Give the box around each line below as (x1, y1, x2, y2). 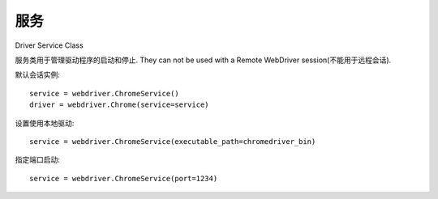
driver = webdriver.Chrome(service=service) (29, 100, 210, 109)
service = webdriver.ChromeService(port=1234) (29, 174, 218, 183)
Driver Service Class (15, 40, 84, 50)
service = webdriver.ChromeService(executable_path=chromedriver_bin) (29, 137, 316, 146)
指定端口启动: (15, 155, 61, 165)
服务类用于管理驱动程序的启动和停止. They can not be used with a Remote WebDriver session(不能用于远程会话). (15, 55, 392, 65)
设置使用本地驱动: (15, 118, 75, 128)
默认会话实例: (15, 70, 61, 80)
